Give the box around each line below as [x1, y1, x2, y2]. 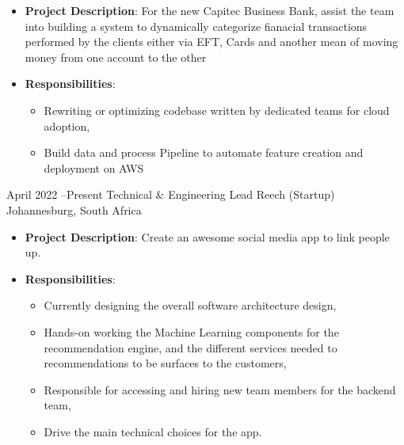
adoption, [44, 117, 90, 134]
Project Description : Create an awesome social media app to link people [25, 228, 390, 245]
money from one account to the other [25, 48, 207, 65]
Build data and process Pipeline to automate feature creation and [44, 144, 364, 161]
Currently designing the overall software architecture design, [44, 297, 337, 314]
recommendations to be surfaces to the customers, [44, 355, 287, 371]
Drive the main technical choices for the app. [44, 423, 262, 439]
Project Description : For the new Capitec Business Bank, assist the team [25, 2, 394, 18]
